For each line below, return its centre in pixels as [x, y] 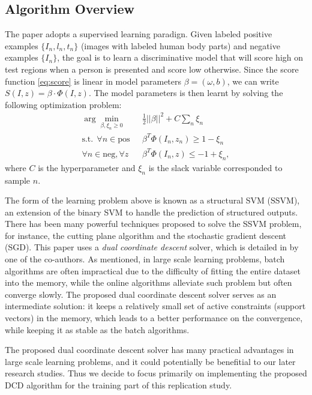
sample [18, 180]
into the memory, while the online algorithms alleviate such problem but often [148, 282]
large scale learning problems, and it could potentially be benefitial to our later [150, 361]
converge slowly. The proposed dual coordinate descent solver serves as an [141, 294]
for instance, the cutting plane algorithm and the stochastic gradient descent [146, 235]
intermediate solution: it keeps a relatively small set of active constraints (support [155, 306]
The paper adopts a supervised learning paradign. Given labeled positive [139, 34]
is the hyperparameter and [87, 167]
